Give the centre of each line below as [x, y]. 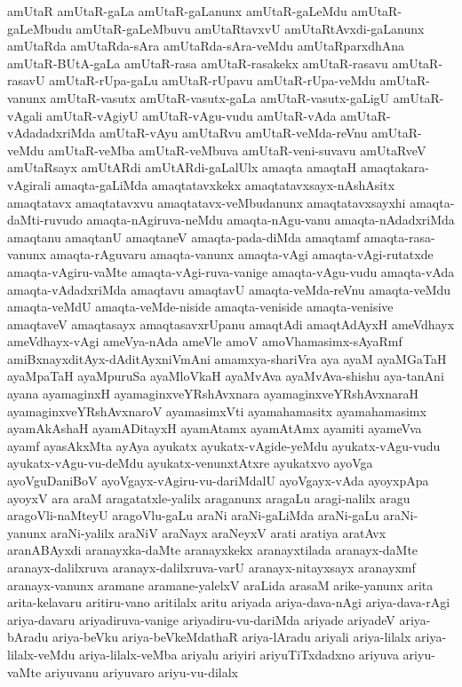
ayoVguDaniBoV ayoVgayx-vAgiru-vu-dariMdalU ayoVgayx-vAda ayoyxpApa [218, 481]
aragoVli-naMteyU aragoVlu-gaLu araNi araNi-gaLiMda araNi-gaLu [193, 515]
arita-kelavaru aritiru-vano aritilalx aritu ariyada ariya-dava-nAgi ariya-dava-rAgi [229, 602]
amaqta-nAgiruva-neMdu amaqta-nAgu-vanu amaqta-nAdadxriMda [271, 220]
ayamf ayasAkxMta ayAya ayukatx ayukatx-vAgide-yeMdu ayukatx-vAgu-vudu [224, 445]
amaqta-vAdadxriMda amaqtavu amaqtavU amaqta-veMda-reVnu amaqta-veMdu [229, 289]
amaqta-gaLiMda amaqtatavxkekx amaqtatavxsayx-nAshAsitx [225, 184]
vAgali [25, 115]
